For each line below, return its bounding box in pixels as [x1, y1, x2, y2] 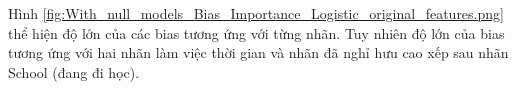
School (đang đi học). [8, 61, 140, 82]
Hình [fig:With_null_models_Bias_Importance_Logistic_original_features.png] [8, 3, 504, 23]
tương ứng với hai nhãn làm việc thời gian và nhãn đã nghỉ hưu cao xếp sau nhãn [8, 42, 509, 63]
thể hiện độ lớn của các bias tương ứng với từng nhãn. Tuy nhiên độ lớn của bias [8, 22, 505, 43]
